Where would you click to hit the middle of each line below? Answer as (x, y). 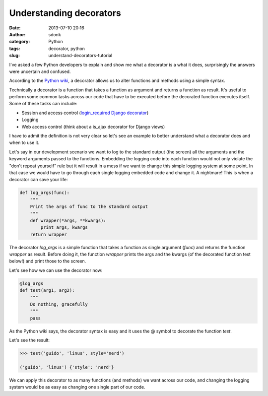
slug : (14, 56)
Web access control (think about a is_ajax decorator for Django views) (93, 127)
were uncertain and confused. (40, 71)
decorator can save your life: (38, 180)
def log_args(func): (44, 193)
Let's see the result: (29, 340)
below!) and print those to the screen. (48, 261)
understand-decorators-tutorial (80, 56)
